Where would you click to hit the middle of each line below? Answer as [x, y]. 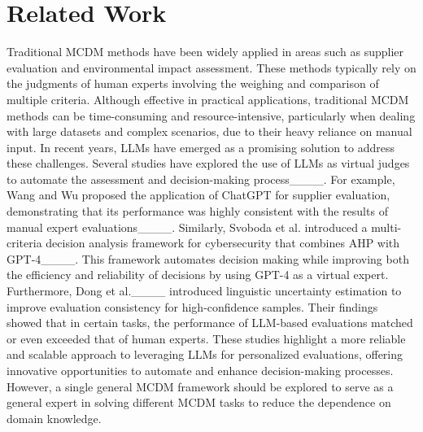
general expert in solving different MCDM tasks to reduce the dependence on [199, 402]
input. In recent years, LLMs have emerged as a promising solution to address [201, 147]
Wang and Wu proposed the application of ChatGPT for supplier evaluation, [198, 195]
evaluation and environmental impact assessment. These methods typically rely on [211, 67]
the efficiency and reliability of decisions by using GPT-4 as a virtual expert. [198, 275]
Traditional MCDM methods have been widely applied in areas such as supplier [205, 52]
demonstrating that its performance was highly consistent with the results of [197, 211]
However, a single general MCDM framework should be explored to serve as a [200, 386]
